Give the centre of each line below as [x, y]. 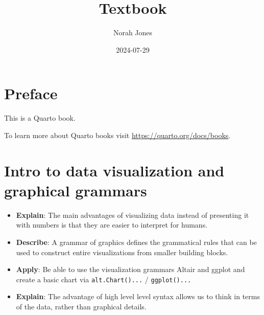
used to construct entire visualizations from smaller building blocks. [122, 252]
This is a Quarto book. [40, 118]
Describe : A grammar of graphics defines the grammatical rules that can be [136, 242]
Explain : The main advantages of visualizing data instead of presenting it [133, 215]
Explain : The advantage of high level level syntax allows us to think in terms [138, 296]
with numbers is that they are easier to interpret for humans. [112, 225]
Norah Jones [133, 32]
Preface [31, 93]
